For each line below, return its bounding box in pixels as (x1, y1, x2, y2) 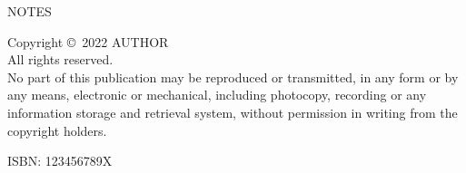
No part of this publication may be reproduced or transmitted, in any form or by (7, 67, 459, 86)
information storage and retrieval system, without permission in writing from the (7, 102, 458, 121)
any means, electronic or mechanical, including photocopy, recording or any (7, 85, 427, 104)
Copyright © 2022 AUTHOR (7, 32, 169, 51)
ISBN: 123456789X (7, 151, 113, 170)
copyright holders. (7, 120, 107, 139)
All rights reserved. (7, 50, 114, 69)
